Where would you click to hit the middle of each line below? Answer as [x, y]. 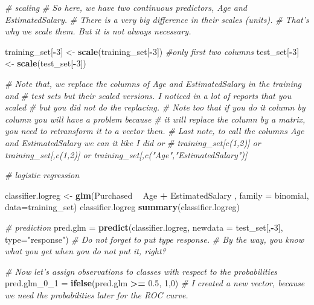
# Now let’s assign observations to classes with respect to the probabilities [141, 271]
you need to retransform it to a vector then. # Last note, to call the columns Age [155, 131]
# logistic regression [42, 175]
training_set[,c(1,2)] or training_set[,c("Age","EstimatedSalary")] [126, 154]
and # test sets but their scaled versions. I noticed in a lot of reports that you [148, 95]
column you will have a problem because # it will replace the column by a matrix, [155, 119]
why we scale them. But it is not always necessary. [98, 31]
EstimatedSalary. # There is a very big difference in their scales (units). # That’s [157, 19]
